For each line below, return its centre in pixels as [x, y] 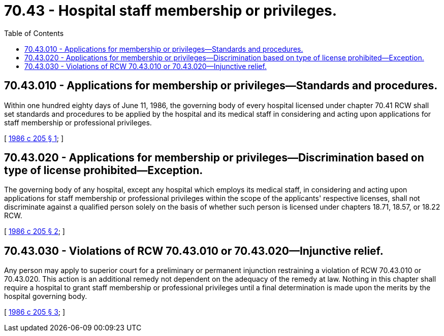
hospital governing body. [46, 296]
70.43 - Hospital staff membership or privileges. [171, 11]
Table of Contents [34, 33]
